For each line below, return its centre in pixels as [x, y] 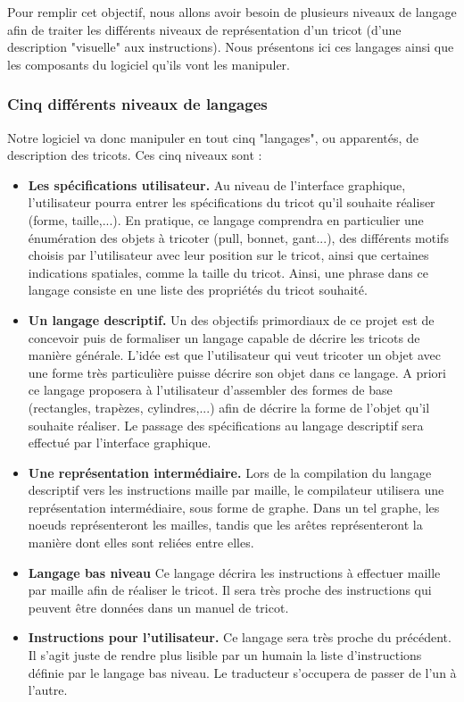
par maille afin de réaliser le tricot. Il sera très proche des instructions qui [230, 590]
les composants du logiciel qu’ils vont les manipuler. [149, 64]
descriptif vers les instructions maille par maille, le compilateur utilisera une [236, 490]
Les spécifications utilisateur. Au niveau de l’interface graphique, [217, 184]
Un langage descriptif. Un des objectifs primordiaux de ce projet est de [231, 319]
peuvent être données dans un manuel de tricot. [158, 607]
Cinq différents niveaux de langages [137, 104]
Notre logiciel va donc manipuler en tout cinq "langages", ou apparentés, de [213, 137]
